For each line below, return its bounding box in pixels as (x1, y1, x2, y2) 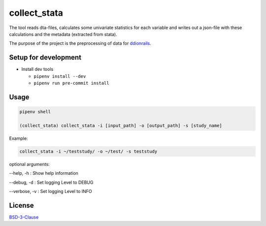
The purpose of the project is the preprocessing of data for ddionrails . (9, 40, 151, 46)
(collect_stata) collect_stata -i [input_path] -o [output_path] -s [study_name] (19, 123, 223, 128)
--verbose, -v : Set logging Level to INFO (9, 188, 92, 194)
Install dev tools (21, 66, 54, 72)
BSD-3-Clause (9, 214, 39, 220)
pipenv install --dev (33, 73, 86, 79)
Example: (9, 135, 28, 141)
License (9, 201, 34, 209)
